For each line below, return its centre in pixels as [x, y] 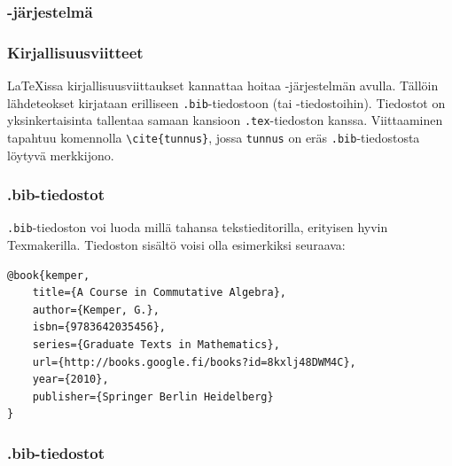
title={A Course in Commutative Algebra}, [159, 293]
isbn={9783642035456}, [99, 327]
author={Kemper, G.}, [96, 310]
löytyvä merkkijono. [61, 155]
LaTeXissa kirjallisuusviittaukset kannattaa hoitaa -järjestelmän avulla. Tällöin [223, 85]
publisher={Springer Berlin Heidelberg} [153, 396]
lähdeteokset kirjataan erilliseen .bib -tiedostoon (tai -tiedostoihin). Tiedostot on [226, 102]
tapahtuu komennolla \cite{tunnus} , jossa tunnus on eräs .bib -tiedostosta [214, 137]
